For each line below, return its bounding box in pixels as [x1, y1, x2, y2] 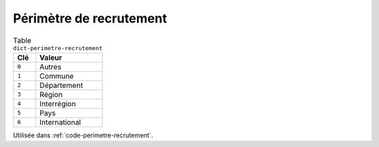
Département [39, 80, 84, 90]
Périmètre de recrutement [13, 11, 168, 26]
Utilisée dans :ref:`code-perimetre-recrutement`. [13, 131, 154, 139]
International [39, 117, 81, 127]
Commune [39, 71, 74, 81]
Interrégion [39, 98, 77, 108]
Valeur [39, 53, 62, 63]
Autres [39, 62, 62, 72]
